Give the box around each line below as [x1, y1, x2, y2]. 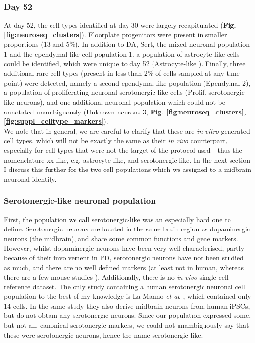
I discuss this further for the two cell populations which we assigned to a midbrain [4, 164, 251, 174]
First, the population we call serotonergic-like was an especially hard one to [4, 214, 231, 224]
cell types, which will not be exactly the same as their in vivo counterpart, [4, 135, 228, 145]
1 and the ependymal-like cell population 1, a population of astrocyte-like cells [4, 49, 240, 58]
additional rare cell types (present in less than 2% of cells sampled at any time [4, 68, 240, 78]
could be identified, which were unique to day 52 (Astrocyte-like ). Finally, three [4, 58, 246, 68]
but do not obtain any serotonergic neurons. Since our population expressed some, [4, 310, 251, 320]
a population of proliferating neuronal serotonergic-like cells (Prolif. [4, 87, 206, 97]
